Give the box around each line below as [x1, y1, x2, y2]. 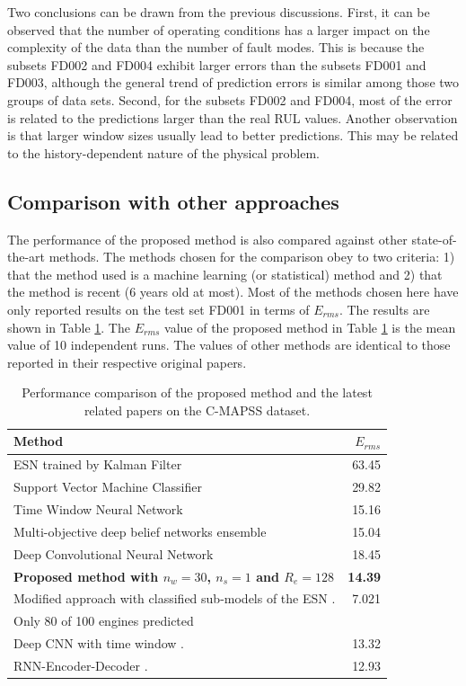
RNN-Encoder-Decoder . [13, 655, 148, 674]
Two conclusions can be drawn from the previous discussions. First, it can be [7, 3, 430, 21]
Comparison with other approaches [7, 187, 339, 215]
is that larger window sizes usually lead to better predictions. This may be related [7, 126, 459, 145]
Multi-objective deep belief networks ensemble [13, 521, 267, 540]
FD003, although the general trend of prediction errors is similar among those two [7, 73, 460, 92]
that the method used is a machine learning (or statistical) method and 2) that [7, 264, 443, 283]
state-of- [411, 229, 457, 248]
